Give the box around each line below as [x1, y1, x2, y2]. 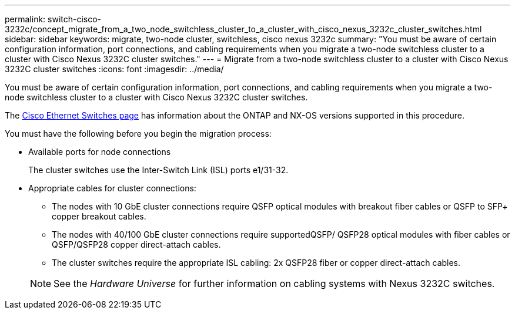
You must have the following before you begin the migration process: [5, 129, 272, 139]
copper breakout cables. [52, 211, 146, 221]
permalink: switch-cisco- [5, 14, 102, 24]
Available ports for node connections [28, 147, 171, 157]
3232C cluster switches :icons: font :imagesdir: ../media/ [5, 64, 224, 74]
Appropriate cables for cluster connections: [28, 183, 196, 193]
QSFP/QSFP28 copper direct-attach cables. [52, 239, 221, 249]
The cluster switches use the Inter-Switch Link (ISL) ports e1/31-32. [28, 165, 289, 175]
